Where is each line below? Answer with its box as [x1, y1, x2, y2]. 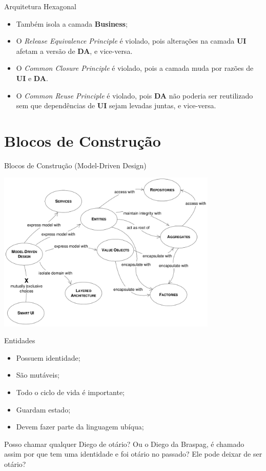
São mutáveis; [16, 369, 59, 380]
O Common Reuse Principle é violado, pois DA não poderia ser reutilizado [16, 90, 253, 101]
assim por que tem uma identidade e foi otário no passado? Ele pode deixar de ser [4, 448, 262, 459]
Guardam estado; [16, 404, 71, 415]
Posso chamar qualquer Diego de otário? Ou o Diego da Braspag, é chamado [4, 438, 244, 449]
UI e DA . [16, 72, 48, 83]
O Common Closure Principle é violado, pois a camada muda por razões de [16, 63, 254, 73]
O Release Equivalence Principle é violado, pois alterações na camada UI [16, 35, 247, 46]
